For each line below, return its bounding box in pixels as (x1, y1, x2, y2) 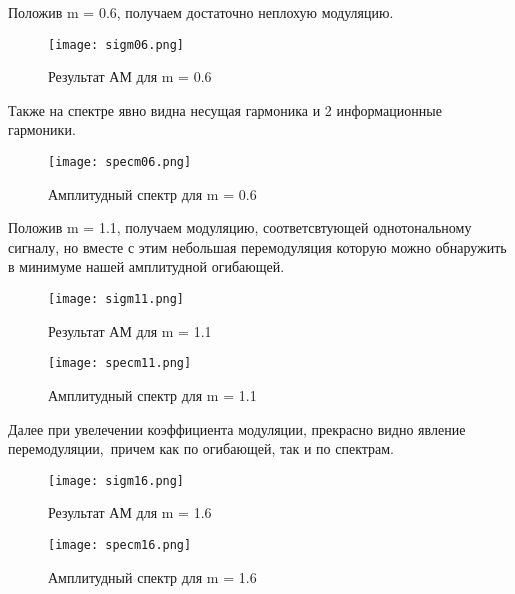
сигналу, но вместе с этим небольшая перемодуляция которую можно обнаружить (8, 236, 507, 257)
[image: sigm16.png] (48, 473, 185, 488)
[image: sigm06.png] (48, 37, 185, 52)
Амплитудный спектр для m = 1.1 (48, 384, 257, 405)
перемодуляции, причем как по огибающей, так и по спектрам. (8, 438, 394, 459)
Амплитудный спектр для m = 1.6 (48, 566, 257, 587)
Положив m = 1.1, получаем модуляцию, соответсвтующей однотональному (8, 217, 472, 238)
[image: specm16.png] (48, 538, 192, 552)
